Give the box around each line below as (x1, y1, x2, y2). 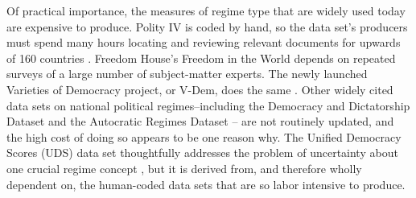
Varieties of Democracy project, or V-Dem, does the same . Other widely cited (6, 80, 393, 97)
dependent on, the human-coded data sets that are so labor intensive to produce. (6, 175, 406, 192)
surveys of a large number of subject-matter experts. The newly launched (6, 65, 368, 82)
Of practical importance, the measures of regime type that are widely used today (6, 2, 406, 19)
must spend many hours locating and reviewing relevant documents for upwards (6, 34, 401, 51)
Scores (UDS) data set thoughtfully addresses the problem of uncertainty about (6, 144, 398, 161)
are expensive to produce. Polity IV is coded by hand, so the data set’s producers (6, 18, 408, 35)
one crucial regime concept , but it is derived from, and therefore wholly (6, 159, 362, 176)
